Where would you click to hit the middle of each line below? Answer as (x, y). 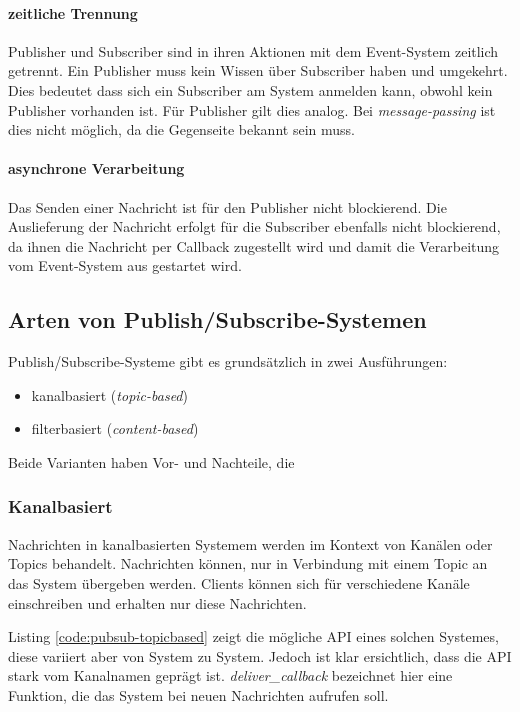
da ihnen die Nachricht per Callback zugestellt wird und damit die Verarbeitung (254, 245)
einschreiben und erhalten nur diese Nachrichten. (157, 602)
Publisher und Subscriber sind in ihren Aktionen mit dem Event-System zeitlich (253, 50)
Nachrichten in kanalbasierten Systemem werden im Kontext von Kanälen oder (250, 543)
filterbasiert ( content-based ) (115, 428)
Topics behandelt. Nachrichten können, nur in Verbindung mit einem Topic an (248, 563)
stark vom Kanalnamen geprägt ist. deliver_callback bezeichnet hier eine (230, 675)
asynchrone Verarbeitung (96, 168)
